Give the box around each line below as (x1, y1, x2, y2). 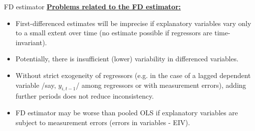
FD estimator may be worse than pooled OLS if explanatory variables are (15, 107, 238, 117)
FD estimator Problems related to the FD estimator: (4, 1, 181, 11)
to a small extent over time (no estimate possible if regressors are (15, 27, 213, 38)
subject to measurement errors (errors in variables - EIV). (15, 117, 190, 127)
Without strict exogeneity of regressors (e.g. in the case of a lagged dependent (15, 70, 251, 80)
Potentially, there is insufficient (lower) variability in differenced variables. (15, 53, 239, 64)
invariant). (15, 37, 47, 47)
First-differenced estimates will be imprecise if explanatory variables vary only (15, 18, 252, 28)
